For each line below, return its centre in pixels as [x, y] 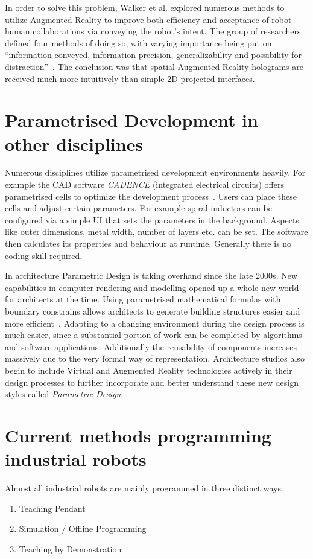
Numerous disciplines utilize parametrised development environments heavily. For [155, 172]
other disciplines [74, 143]
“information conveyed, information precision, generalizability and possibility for [153, 55]
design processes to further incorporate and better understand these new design [152, 382]
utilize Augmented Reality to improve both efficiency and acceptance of [137, 19]
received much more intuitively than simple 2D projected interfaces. [130, 78]
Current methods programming [138, 435]
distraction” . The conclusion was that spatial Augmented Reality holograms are [154, 66]
